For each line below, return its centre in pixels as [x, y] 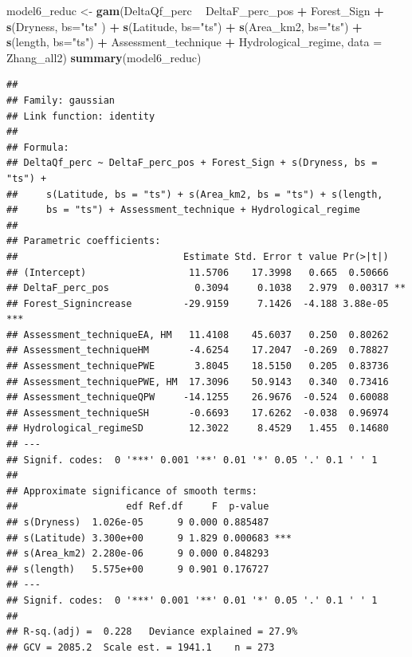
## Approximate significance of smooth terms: [132, 491]
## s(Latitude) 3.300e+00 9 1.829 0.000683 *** [149, 538]
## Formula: [38, 147]
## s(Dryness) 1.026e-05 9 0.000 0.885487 [138, 522]
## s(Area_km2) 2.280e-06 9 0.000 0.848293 [138, 554]
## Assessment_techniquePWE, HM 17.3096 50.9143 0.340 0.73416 [198, 382]
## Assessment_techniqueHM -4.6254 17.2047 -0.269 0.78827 [198, 350]
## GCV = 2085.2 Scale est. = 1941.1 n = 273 [141, 647]
